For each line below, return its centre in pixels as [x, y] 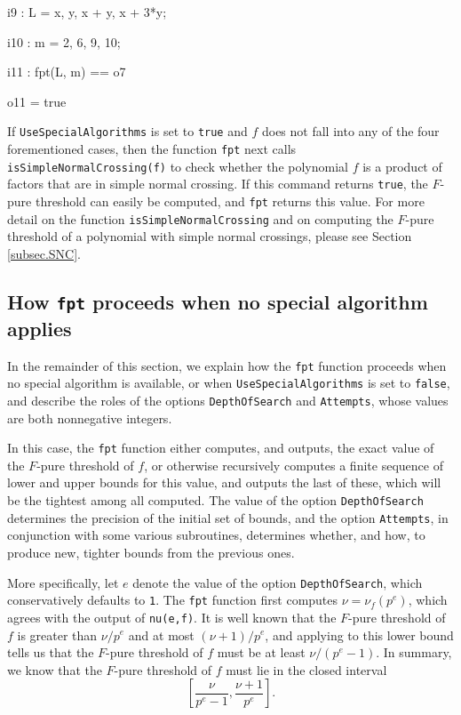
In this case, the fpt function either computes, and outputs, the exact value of [221, 448]
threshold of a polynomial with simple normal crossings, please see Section [210, 236]
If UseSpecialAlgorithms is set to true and [127, 131]
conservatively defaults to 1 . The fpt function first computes [173, 600]
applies [40, 328]
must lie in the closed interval [306, 669]
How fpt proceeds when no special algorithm [218, 301]
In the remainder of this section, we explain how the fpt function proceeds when [227, 365]
